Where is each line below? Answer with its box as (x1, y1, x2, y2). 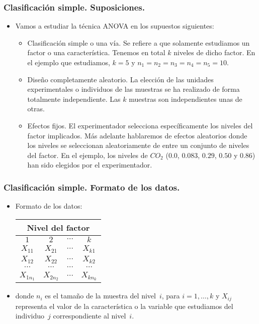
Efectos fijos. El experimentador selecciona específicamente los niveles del (27, 120, 253, 130)
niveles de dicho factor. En (174, 47, 255, 58)
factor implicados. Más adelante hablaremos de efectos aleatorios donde (27, 130, 247, 140)
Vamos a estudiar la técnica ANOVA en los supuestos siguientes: (15, 21, 214, 31)
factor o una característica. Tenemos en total (27, 47, 165, 58)
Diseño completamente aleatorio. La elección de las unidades (27, 74, 214, 84)
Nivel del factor (27, 221, 90, 233)
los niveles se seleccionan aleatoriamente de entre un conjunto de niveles (27, 140, 249, 150)
